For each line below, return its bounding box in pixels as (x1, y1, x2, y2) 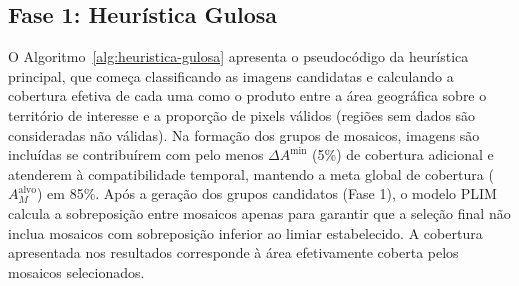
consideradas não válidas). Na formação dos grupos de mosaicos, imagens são (8, 124, 480, 145)
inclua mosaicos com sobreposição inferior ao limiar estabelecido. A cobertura (8, 222, 483, 243)
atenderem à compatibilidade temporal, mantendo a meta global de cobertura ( (8, 163, 494, 184)
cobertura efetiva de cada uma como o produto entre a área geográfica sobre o (8, 85, 487, 106)
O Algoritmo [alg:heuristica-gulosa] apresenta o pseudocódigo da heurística (8, 46, 469, 67)
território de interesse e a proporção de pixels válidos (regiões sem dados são (8, 104, 476, 125)
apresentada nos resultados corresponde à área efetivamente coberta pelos (8, 242, 459, 263)
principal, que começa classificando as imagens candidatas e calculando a (8, 65, 454, 86)
